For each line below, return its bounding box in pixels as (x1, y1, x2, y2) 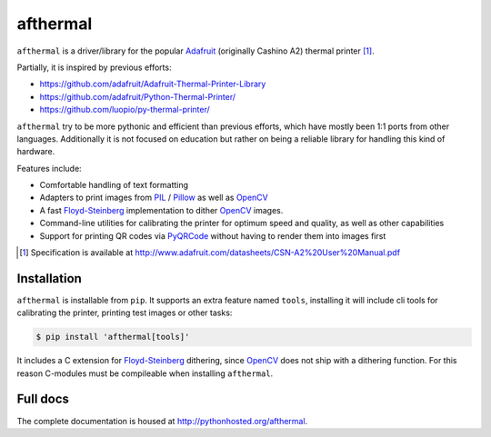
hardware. (16, 146, 55, 157)
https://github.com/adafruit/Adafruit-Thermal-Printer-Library (39, 78, 266, 90)
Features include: (16, 163, 82, 174)
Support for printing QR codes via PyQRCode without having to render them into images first (39, 230, 386, 241)
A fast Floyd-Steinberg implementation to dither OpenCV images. (39, 204, 284, 215)
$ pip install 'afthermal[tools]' (35, 332, 190, 343)
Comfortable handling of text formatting (39, 180, 189, 191)
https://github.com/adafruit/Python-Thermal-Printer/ (39, 91, 236, 102)
